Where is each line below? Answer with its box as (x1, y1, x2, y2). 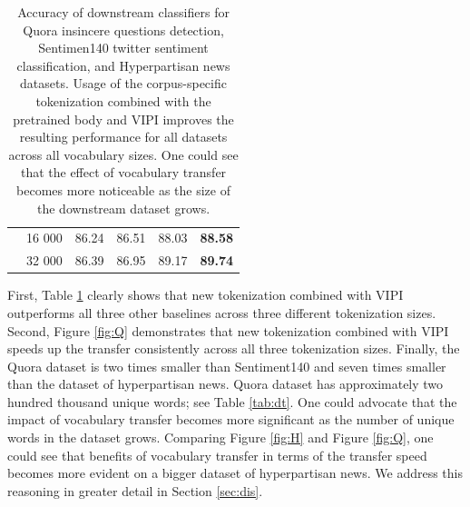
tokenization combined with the (35, 91, 211, 110)
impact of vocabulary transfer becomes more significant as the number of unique (7, 410, 455, 429)
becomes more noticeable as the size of (16, 180, 230, 199)
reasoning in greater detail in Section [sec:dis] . (7, 481, 263, 500)
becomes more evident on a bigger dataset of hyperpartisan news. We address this (7, 463, 463, 482)
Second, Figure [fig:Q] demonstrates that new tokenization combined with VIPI (7, 321, 449, 340)
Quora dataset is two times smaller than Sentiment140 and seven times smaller (7, 356, 446, 375)
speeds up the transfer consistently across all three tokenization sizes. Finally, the (7, 339, 460, 358)
